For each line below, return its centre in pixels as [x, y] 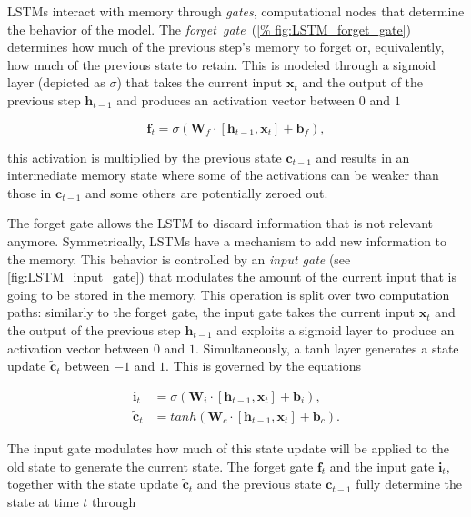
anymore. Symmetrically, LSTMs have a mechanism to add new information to [227, 240]
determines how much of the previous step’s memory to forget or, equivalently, [226, 47]
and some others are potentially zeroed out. [207, 192]
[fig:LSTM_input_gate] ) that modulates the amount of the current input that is [232, 277]
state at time [43, 501]
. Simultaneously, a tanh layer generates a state [327, 348]
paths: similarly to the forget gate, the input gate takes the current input [211, 312]
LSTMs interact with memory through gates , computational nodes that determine [236, 11]
